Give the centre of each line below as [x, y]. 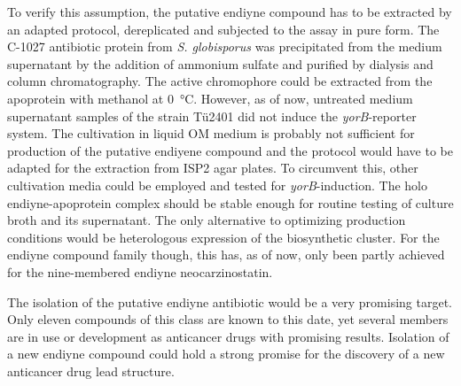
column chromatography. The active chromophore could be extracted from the [220, 81]
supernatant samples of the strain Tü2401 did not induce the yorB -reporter [212, 116]
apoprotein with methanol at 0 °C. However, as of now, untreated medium [210, 98]
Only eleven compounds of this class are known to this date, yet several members [228, 319]
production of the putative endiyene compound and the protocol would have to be [230, 150]
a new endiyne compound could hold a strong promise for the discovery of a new [226, 354]
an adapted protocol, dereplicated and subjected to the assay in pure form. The [223, 29]
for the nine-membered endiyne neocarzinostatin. [140, 271]
